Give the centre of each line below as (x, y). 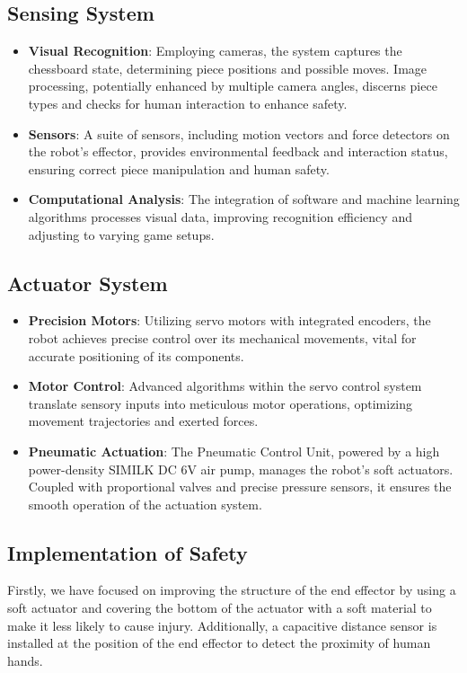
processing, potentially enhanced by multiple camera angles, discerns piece (233, 86)
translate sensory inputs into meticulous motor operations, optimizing (220, 403)
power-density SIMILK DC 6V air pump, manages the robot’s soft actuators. (241, 469)
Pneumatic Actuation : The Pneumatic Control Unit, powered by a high (234, 451)
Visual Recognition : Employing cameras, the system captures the (215, 51)
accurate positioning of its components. (136, 355)
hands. (25, 660)
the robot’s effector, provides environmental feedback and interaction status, (238, 151)
